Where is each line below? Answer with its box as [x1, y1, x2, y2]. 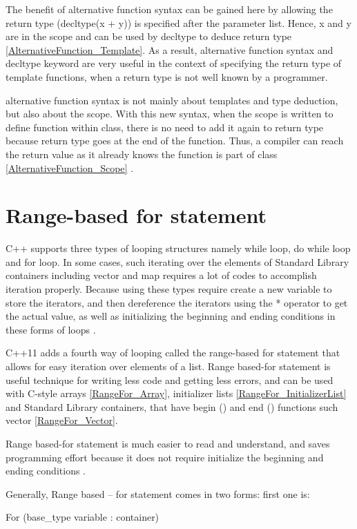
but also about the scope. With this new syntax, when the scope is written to [6, 106, 334, 121]
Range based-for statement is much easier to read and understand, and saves [6, 436, 330, 450]
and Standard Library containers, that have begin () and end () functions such [6, 399, 338, 414]
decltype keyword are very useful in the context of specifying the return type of [6, 56, 342, 70]
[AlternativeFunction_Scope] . [6, 160, 134, 175]
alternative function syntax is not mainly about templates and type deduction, [6, 93, 338, 107]
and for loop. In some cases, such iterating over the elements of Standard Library [6, 254, 349, 269]
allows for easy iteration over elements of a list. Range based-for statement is [6, 359, 331, 373]
